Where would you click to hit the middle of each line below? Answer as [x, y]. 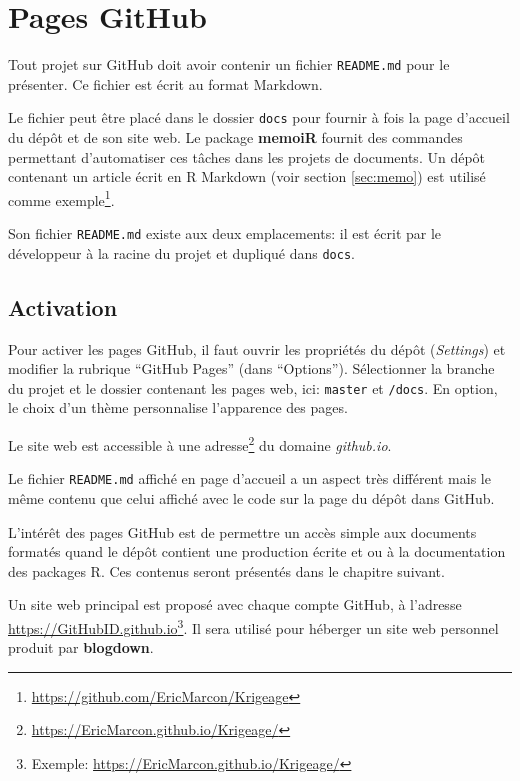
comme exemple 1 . [61, 198]
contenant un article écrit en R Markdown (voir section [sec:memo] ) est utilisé [247, 176]
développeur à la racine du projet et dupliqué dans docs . [181, 252]
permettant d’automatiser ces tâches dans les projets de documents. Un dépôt [247, 156]
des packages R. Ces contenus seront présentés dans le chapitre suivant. [226, 570]
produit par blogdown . [81, 647]
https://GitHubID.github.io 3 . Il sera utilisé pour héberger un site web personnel [253, 626]
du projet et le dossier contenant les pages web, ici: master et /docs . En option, [253, 387]
